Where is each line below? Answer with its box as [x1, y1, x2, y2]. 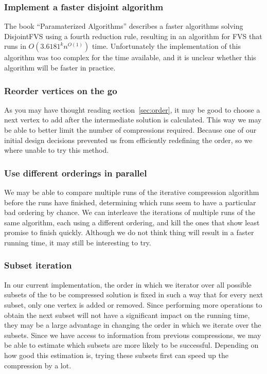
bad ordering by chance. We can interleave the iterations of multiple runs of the [4, 207, 256, 218]
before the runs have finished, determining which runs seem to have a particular [4, 197, 256, 207]
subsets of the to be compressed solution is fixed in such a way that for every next [4, 289, 263, 300]
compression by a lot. [4, 360, 72, 370]
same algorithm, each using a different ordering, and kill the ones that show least [4, 217, 260, 227]
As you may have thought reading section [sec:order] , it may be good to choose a [4, 104, 260, 115]
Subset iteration [4, 259, 72, 272]
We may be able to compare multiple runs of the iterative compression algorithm [4, 187, 259, 197]
